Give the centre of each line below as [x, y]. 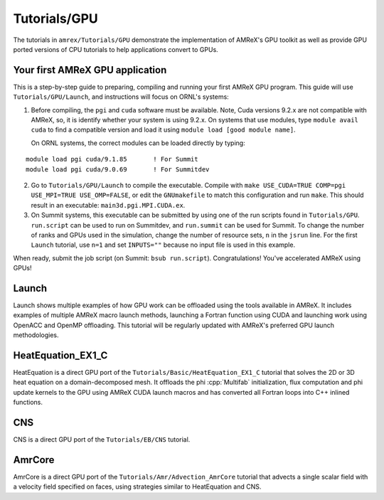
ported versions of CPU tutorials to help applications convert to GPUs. [116, 49]
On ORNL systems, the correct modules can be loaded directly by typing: [138, 143]
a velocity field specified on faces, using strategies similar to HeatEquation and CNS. [137, 486]
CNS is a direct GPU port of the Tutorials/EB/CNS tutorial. [102, 440]
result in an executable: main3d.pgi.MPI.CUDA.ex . [108, 205]
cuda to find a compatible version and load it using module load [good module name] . [163, 130]
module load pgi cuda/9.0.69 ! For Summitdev [118, 169]
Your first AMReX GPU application [90, 70]
